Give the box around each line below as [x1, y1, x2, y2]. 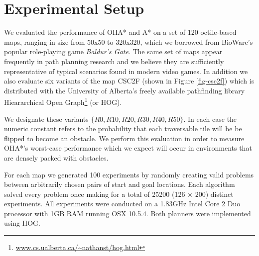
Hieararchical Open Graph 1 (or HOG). [4, 95, 122, 107]
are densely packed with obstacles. [4, 152, 109, 163]
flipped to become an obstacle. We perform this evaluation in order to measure [4, 133, 245, 143]
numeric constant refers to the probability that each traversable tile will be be [4, 123, 242, 134]
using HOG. [4, 218, 40, 228]
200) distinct [195, 188, 234, 199]
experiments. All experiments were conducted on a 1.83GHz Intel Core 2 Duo [4, 198, 241, 209]
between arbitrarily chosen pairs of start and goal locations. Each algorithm [4, 179, 235, 189]
